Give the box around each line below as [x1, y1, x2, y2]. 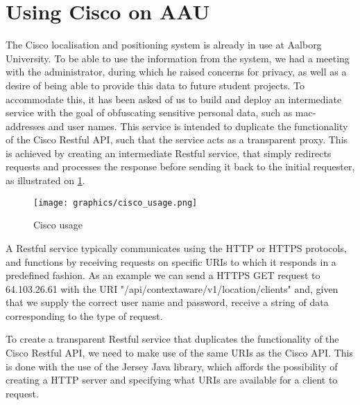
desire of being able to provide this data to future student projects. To [6, 78, 305, 92]
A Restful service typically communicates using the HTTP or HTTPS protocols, [6, 240, 347, 255]
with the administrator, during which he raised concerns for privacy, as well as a [6, 64, 347, 79]
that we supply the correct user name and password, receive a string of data [6, 295, 329, 309]
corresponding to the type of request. [6, 308, 163, 323]
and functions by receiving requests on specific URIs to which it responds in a [6, 254, 336, 269]
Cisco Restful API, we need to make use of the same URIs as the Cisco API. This [6, 345, 353, 360]
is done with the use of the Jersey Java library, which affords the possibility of [6, 359, 338, 373]
